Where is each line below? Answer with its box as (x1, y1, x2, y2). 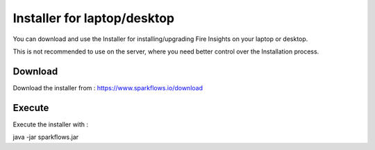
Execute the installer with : (12, 120, 89, 128)
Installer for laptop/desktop (12, 10, 175, 26)
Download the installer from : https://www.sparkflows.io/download (12, 83, 203, 92)
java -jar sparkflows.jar (12, 133, 79, 142)
